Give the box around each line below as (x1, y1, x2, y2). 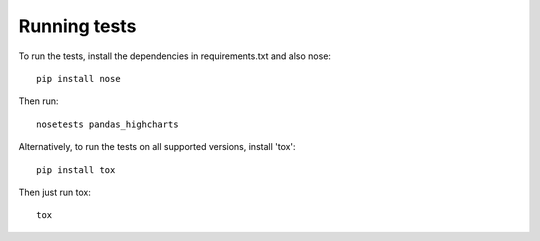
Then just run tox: (18, 186, 92, 198)
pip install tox (36, 164, 116, 175)
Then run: (18, 95, 59, 107)
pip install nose (36, 73, 121, 84)
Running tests (18, 15, 137, 37)
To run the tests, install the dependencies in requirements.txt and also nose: (18, 50, 332, 62)
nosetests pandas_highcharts (36, 118, 179, 130)
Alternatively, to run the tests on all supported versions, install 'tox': (18, 141, 296, 153)
